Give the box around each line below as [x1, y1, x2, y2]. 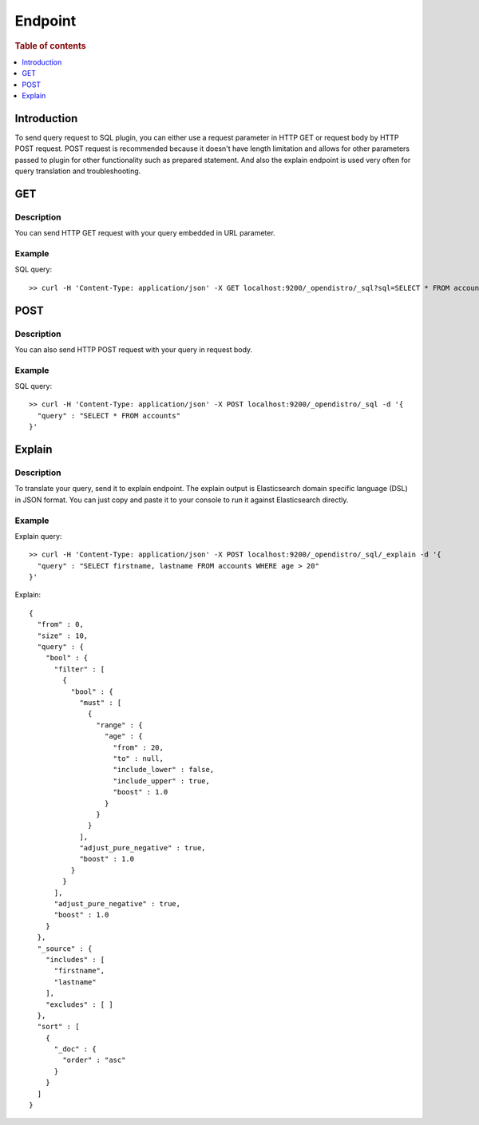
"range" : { [96, 720, 143, 730]
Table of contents [14, 40, 87, 51]
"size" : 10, [37, 631, 89, 640]
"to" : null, [113, 754, 164, 763]
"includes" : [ [45, 955, 105, 964]
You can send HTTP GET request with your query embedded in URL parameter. [14, 228, 275, 238]
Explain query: [14, 531, 62, 541]
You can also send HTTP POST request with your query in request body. [14, 344, 253, 355]
